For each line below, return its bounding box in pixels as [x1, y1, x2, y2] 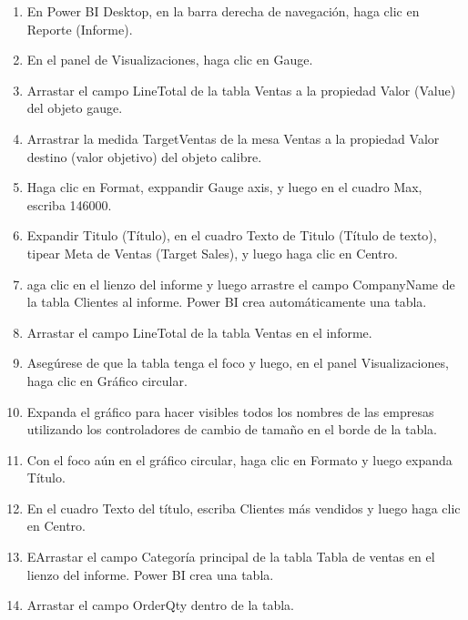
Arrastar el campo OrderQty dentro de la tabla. [26, 595, 294, 615]
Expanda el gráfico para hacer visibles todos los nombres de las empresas [26, 401, 434, 421]
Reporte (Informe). [26, 19, 133, 38]
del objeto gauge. [26, 98, 123, 117]
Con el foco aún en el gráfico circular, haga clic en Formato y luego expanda [26, 450, 453, 469]
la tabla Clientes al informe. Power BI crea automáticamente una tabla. [26, 292, 427, 311]
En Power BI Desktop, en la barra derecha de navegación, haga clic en [26, 2, 420, 20]
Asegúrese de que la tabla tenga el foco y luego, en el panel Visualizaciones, [26, 353, 449, 372]
